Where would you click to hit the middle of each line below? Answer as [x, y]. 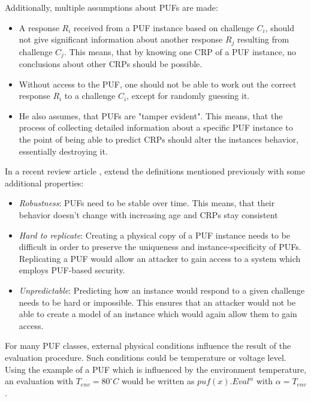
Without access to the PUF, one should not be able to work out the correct [158, 84]
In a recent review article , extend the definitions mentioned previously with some [155, 171]
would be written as [158, 381]
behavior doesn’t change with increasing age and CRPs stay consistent [148, 215]
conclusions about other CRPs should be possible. [111, 64]
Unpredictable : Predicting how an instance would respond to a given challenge [162, 290]
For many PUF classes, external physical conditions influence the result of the [148, 346]
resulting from [263, 39]
